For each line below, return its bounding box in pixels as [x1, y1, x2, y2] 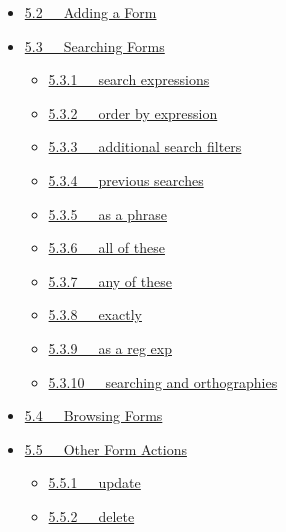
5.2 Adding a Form [24, 2, 157, 22]
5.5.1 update [48, 472, 141, 493]
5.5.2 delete [48, 505, 135, 526]
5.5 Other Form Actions [24, 438, 187, 459]
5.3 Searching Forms [24, 35, 165, 56]
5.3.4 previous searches [48, 169, 204, 190]
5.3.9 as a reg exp [48, 337, 172, 358]
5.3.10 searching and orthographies [48, 371, 278, 392]
